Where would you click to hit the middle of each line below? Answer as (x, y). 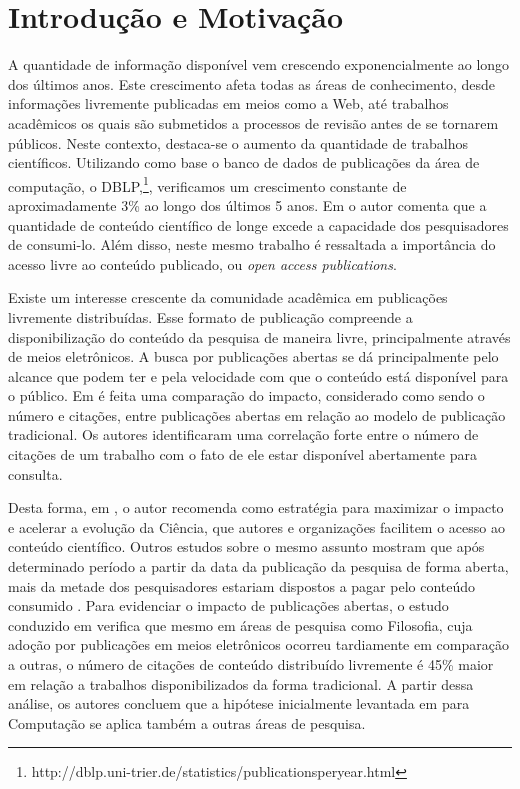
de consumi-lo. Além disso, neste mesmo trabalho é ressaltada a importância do (252, 244)
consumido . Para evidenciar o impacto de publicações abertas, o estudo (228, 605)
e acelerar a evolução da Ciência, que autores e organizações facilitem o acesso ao (256, 526)
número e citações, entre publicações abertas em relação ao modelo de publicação (257, 414)
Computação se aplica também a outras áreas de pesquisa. (187, 722)
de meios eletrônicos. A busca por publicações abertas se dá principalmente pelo (253, 356)
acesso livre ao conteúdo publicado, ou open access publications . (202, 263)
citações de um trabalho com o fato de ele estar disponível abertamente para (242, 454)
